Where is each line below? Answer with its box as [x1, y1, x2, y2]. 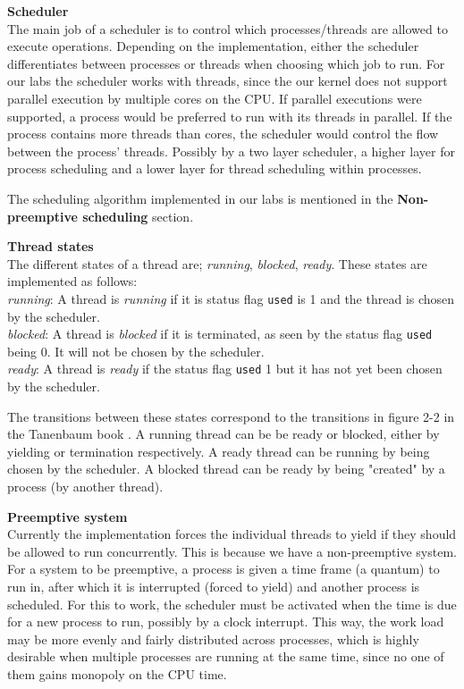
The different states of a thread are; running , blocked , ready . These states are [7, 254, 427, 273]
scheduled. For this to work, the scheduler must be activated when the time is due [7, 594, 457, 613]
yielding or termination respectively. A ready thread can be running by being [7, 441, 430, 460]
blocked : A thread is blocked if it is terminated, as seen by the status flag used [7, 324, 433, 343]
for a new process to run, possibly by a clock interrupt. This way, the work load [7, 612, 444, 631]
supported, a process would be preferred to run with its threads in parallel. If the [7, 106, 452, 125]
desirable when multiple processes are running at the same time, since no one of [7, 647, 444, 666]
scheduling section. [82, 206, 194, 225]
